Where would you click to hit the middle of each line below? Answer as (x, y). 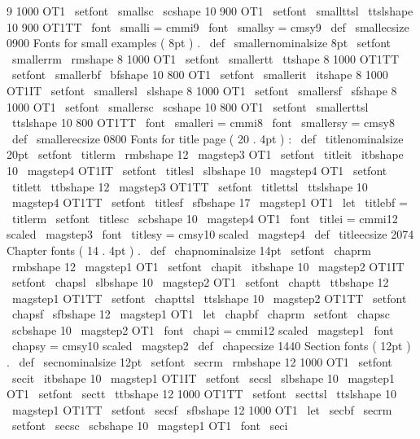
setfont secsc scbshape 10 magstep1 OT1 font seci (150, 426)
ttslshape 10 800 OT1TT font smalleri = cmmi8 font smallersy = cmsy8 (203, 123)
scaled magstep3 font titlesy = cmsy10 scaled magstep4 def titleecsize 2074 (210, 234)
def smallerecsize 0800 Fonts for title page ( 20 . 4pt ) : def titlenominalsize (208, 138)
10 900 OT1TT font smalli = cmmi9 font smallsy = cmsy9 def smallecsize (208, 26)
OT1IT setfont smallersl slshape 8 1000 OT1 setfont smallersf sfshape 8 (202, 90)
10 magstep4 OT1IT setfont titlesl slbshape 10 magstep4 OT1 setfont (197, 170)
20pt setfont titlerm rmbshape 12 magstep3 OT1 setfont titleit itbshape (205, 154)
